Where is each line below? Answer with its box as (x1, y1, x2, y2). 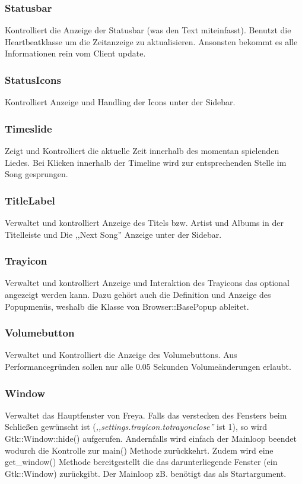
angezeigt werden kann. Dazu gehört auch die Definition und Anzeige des (5, 288, 271, 301)
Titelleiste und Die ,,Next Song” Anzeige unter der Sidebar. (5, 228, 222, 240)
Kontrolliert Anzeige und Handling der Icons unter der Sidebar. (5, 96, 236, 108)
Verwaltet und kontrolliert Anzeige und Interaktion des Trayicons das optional (5, 276, 290, 289)
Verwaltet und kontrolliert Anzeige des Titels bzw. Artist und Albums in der (5, 216, 284, 229)
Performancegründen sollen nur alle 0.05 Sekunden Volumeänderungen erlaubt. (5, 360, 291, 373)
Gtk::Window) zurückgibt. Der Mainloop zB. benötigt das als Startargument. (5, 467, 287, 479)
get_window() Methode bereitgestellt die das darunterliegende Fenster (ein (5, 455, 278, 468)
